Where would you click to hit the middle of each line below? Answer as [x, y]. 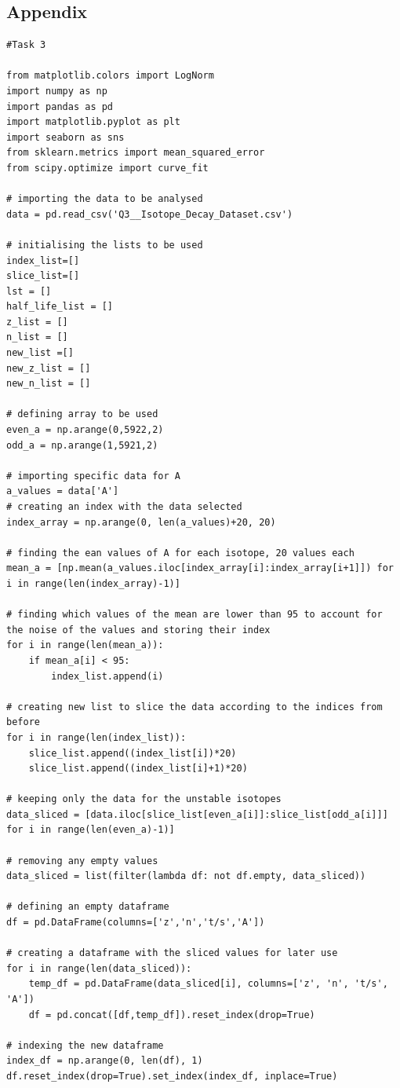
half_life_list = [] [60, 307]
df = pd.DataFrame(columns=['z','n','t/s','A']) [136, 923]
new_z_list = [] [49, 368]
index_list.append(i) [107, 676]
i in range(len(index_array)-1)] [93, 583]
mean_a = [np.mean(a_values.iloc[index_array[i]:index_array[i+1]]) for [200, 568]
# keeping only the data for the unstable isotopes [144, 799]
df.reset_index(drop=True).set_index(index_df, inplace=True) [172, 1076]
